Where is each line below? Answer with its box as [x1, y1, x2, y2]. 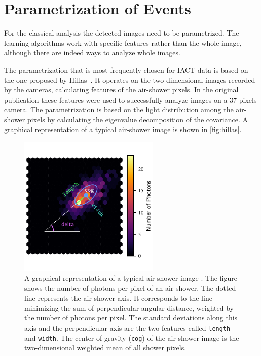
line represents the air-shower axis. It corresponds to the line [24, 293, 212, 303]
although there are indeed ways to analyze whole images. [4, 47, 180, 58]
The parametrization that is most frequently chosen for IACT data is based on [4, 64, 248, 75]
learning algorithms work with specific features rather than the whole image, [4, 37, 242, 48]
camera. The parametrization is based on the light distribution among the [4, 104, 234, 115]
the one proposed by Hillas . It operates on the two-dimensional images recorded [4, 74, 255, 85]
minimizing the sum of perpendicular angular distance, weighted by [24, 302, 234, 313]
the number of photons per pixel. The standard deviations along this [24, 312, 238, 323]
